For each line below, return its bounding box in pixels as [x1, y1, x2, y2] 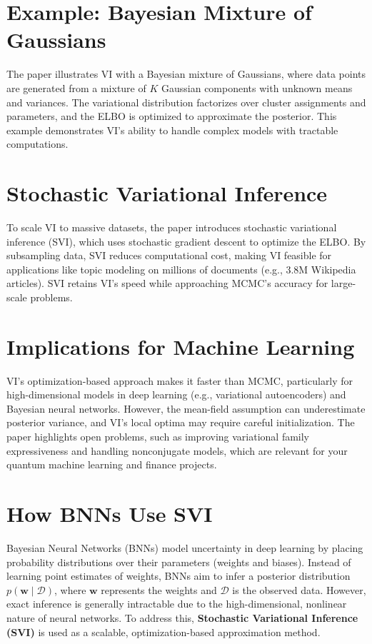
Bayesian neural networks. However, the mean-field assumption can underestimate [6, 401, 366, 416]
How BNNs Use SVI [6, 499, 213, 528]
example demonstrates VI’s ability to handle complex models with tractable [6, 122, 338, 137]
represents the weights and [101, 582, 217, 597]
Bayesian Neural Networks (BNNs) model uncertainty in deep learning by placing [6, 540, 363, 555]
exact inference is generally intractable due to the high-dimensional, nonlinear [6, 596, 347, 611]
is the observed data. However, [232, 582, 366, 597]
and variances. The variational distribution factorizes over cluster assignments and [6, 94, 366, 109]
